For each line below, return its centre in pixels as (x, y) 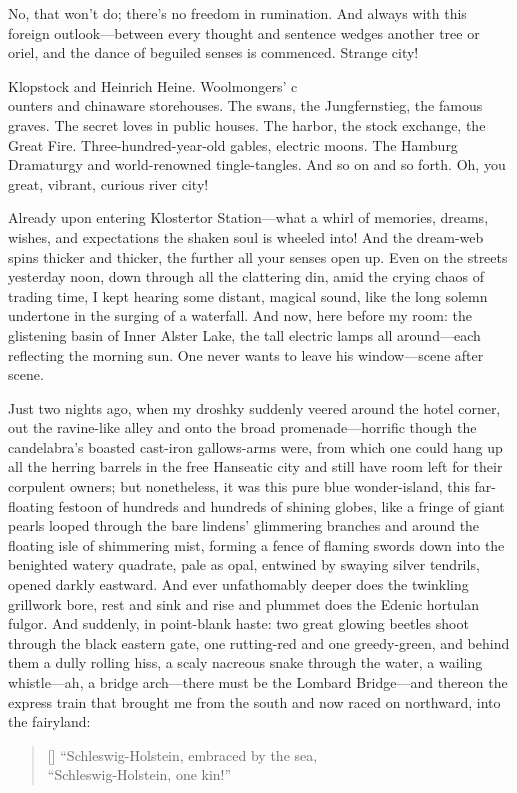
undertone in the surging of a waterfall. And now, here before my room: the (240, 315)
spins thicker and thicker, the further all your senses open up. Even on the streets (258, 256)
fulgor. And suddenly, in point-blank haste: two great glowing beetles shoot (238, 623)
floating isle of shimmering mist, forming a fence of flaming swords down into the (256, 544)
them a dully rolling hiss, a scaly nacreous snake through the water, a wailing (245, 662)
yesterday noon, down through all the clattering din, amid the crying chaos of (246, 276)
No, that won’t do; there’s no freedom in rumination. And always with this (237, 13)
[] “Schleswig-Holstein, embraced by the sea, (182, 754)
